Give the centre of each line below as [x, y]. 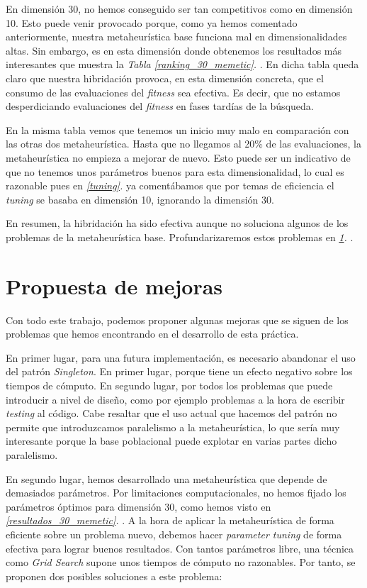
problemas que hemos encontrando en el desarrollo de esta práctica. [152, 334]
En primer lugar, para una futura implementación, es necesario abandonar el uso [181, 357]
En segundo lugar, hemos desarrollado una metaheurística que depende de [166, 478]
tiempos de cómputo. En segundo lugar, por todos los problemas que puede [169, 385]
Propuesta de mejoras [114, 285]
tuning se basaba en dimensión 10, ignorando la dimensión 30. [140, 199]
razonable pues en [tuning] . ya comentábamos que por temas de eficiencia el [170, 185]
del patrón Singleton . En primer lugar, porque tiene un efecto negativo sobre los [179, 371]
